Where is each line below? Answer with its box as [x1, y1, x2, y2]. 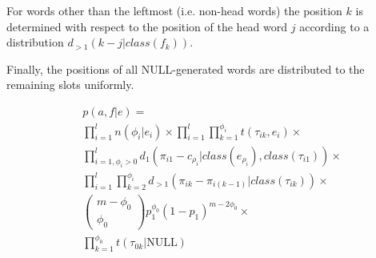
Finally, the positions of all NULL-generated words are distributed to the [6, 60, 365, 77]
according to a [299, 18, 370, 34]
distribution [6, 34, 64, 50]
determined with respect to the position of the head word [6, 18, 288, 34]
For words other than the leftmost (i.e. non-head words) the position [6, 2, 342, 18]
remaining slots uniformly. [6, 76, 134, 93]
